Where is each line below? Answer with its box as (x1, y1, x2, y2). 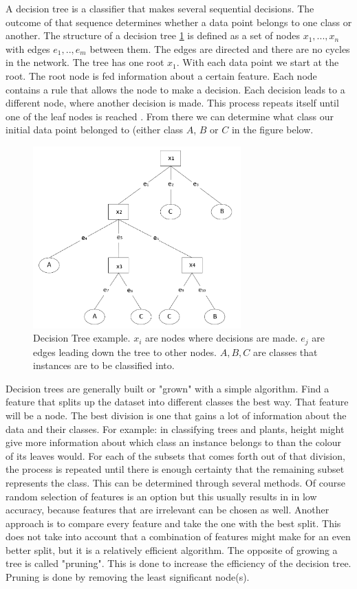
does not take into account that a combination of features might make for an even (6, 529, 351, 544)
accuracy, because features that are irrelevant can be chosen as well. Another (6, 502, 329, 517)
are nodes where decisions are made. (144, 331, 298, 345)
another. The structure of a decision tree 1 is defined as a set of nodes (6, 28, 300, 43)
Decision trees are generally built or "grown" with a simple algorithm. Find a (6, 381, 329, 395)
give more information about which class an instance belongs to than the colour (6, 435, 342, 449)
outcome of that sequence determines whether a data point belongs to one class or (6, 14, 352, 29)
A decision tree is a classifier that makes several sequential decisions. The (6, 1, 314, 15)
